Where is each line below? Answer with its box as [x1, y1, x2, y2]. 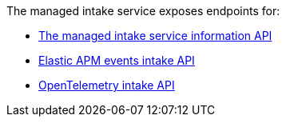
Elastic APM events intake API [38, 54, 195, 67]
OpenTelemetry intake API [38, 78, 175, 92]
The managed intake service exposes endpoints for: [6, 4, 280, 18]
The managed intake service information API [38, 29, 272, 42]
